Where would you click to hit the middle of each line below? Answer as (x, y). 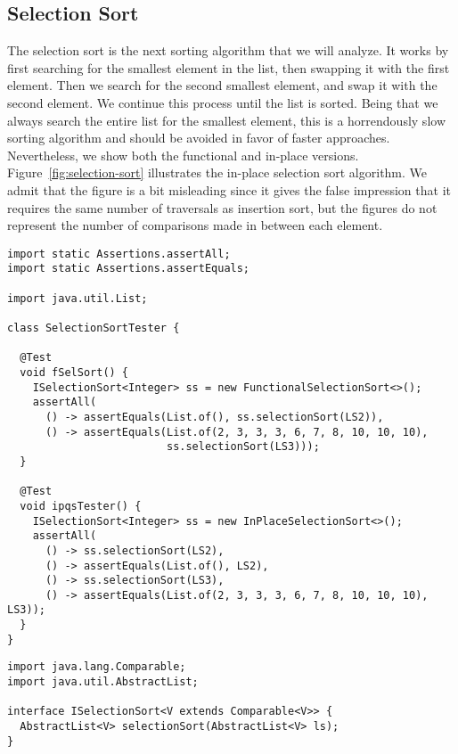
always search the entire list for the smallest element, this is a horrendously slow (226, 120)
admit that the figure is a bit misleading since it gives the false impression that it (229, 189)
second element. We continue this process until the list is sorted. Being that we (223, 102)
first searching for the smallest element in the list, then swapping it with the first (229, 67)
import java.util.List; (78, 298)
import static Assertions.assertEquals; (129, 269)
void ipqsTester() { (81, 506)
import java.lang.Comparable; (97, 667)
